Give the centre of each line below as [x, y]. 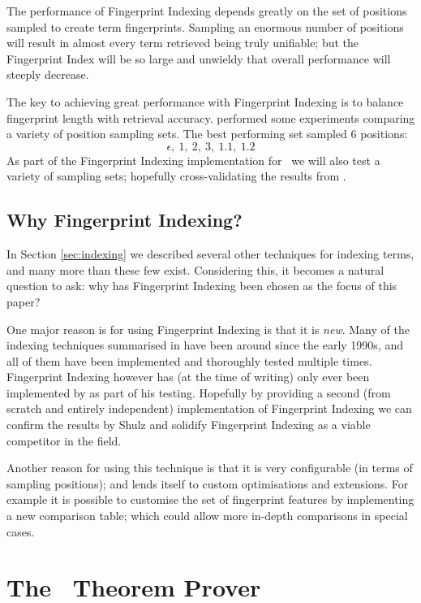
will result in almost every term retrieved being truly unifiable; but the [183, 43]
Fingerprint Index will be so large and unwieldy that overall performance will [199, 58]
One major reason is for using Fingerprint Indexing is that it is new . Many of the [208, 329]
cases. [21, 531]
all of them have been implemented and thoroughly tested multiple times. [189, 360]
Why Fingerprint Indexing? [125, 220]
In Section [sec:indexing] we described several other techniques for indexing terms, [210, 254]
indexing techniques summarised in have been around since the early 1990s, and [205, 345]
